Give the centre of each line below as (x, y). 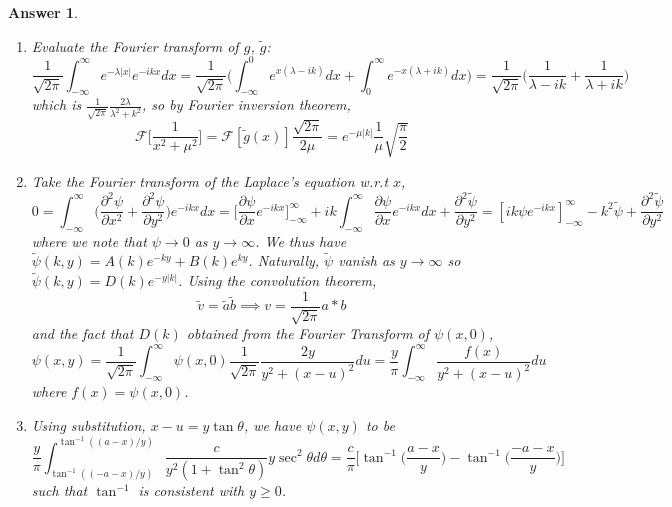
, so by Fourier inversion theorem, (246, 104)
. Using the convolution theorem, (277, 280)
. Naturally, (284, 260)
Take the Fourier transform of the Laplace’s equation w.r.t (210, 180)
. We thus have (301, 240)
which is (56, 104)
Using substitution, (88, 424)
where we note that (89, 240)
